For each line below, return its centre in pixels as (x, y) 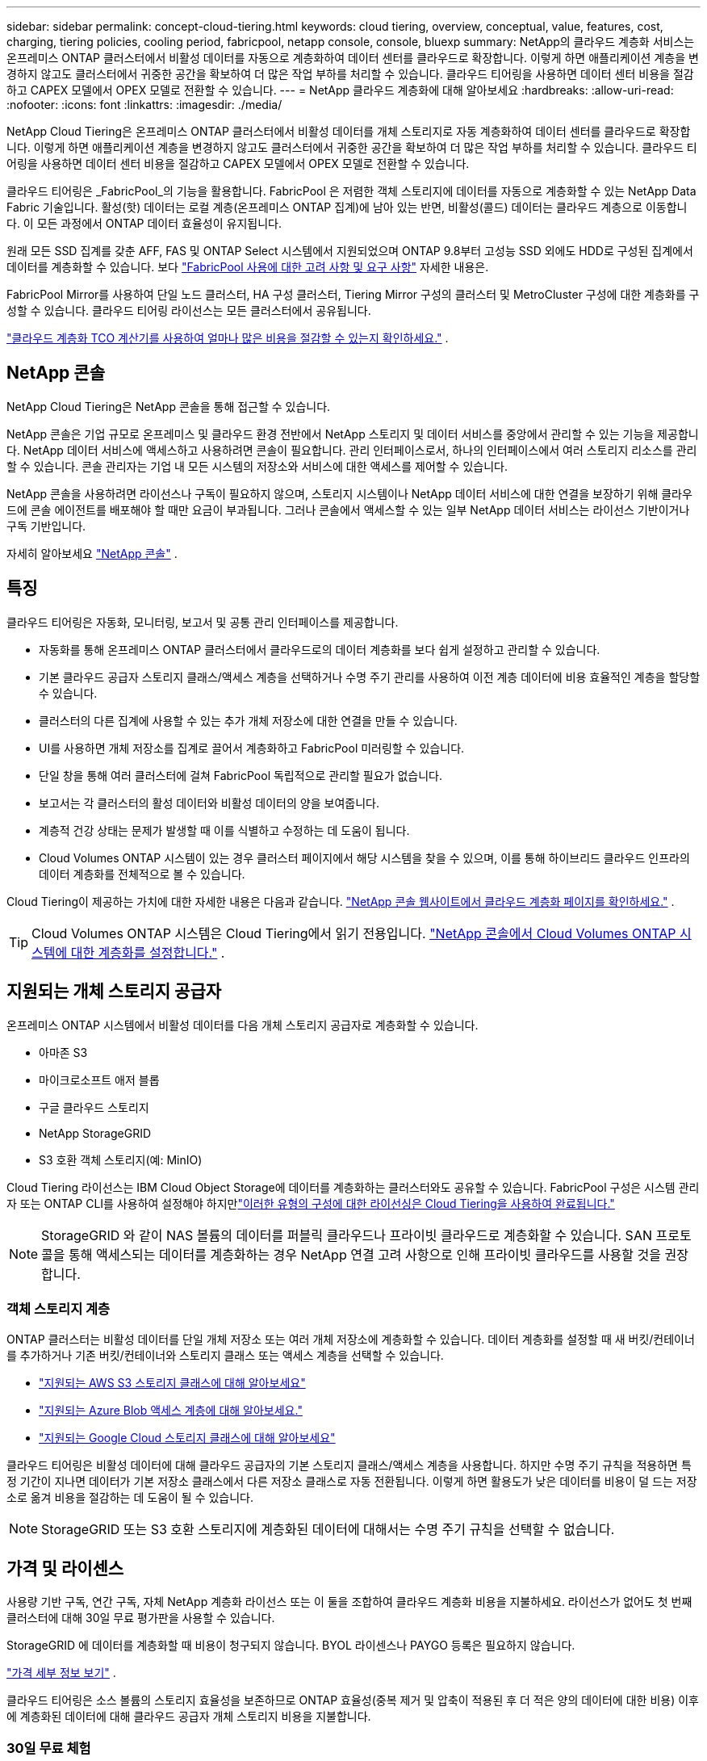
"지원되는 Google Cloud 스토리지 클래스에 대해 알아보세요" (187, 1438)
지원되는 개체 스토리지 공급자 (114, 992)
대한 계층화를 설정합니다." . (148, 952)
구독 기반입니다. (46, 526)
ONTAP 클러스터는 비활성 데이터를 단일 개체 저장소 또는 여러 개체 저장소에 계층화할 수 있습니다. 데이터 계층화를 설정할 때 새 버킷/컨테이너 (351, 1340)
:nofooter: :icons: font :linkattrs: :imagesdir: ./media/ (144, 105)
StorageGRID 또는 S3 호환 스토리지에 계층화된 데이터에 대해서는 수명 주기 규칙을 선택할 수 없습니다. (328, 1530)
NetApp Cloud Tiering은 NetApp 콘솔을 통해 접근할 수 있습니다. (169, 406)
